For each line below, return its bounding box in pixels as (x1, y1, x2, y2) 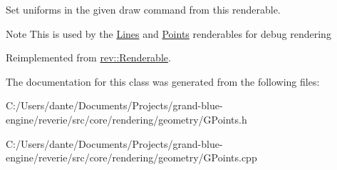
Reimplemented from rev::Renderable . (6, 50, 171, 65)
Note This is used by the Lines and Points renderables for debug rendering (6, 26, 331, 41)
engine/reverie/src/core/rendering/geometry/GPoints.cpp (6, 150, 257, 165)
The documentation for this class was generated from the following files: (6, 74, 320, 89)
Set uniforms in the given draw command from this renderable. (6, 2, 281, 16)
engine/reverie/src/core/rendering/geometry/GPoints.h (6, 111, 247, 126)
